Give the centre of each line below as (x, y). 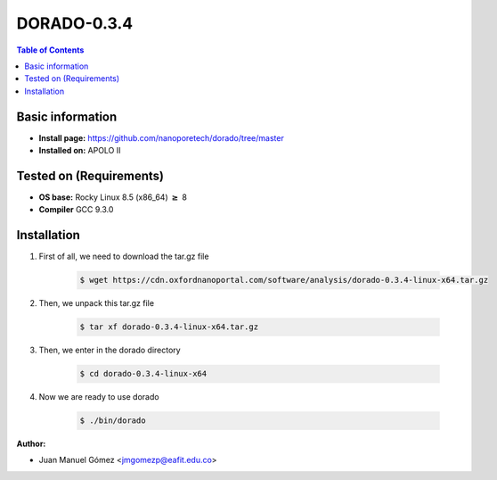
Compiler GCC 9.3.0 (76, 210)
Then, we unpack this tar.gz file (97, 303)
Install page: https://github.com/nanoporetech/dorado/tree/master (161, 137)
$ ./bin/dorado (113, 421)
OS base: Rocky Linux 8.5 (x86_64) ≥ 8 (113, 197)
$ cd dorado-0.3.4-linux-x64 (143, 374)
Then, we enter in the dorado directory (110, 350)
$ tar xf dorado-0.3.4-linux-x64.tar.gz (169, 327)
